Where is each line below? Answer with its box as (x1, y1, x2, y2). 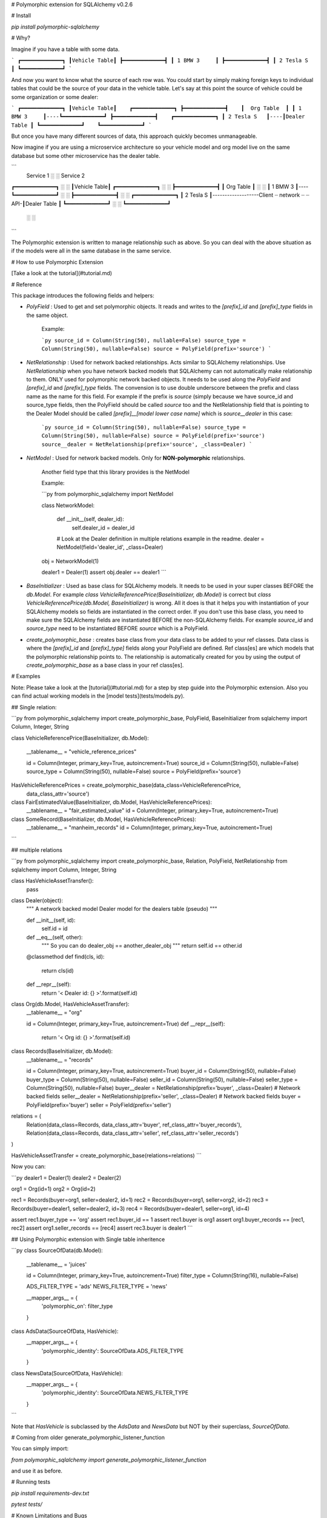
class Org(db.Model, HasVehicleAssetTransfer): (11, 1000, 130, 1007)
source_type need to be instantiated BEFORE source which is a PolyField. (26, 625, 209, 632)
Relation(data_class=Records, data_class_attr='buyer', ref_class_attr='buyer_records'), (26, 1121, 242, 1128)
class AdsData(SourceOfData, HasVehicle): (11, 1327, 119, 1335)
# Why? (11, 34, 30, 42)
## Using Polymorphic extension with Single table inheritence (11, 1236, 165, 1243)
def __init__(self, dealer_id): (56, 516, 124, 523)
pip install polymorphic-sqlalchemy (11, 23, 100, 30)
